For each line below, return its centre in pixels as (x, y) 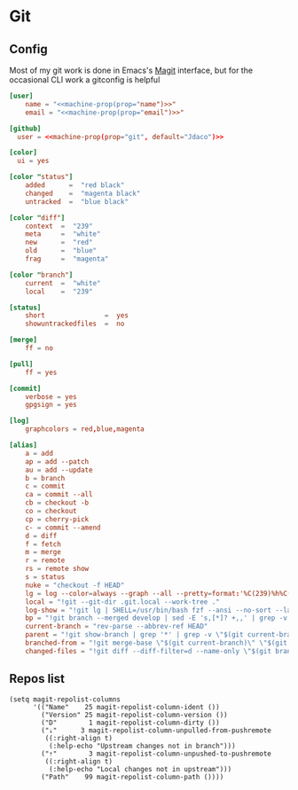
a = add (39, 453)
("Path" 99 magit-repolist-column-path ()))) (133, 777)
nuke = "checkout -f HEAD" (75, 585)
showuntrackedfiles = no (75, 324)
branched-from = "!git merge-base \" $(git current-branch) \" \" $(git (157, 643)
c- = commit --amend (63, 528)
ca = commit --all (59, 495)
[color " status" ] (41, 177)
